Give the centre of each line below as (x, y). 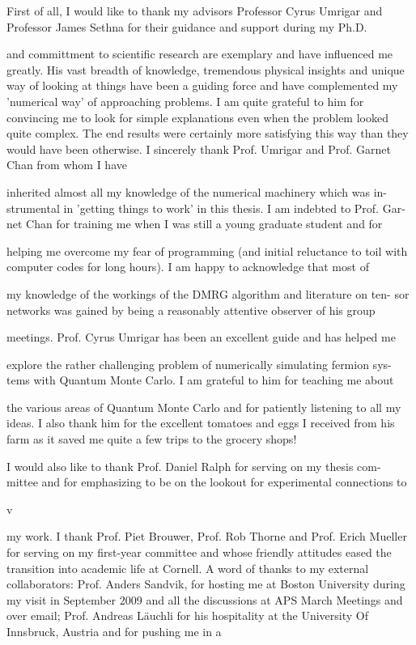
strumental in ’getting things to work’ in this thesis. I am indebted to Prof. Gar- (206, 208)
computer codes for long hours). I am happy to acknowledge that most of (188, 267)
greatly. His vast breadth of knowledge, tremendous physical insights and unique (206, 69)
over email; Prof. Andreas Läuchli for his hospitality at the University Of (187, 615)
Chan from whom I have (67, 165)
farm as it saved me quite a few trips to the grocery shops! (152, 439)
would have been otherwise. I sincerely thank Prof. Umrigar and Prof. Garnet (199, 149)
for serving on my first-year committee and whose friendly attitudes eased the (199, 552)
